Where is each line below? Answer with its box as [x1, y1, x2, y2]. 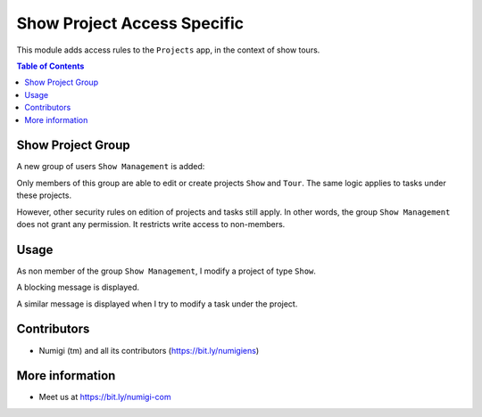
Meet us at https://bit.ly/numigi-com [38, 392, 171, 403]
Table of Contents [16, 61, 85, 71]
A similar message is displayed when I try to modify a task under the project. [16, 298, 298, 309]
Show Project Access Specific [16, 13, 245, 33]
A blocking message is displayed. [16, 282, 140, 293]
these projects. [16, 190, 71, 200]
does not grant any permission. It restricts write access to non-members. [16, 218, 286, 229]
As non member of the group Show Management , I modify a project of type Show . [16, 266, 317, 276]
